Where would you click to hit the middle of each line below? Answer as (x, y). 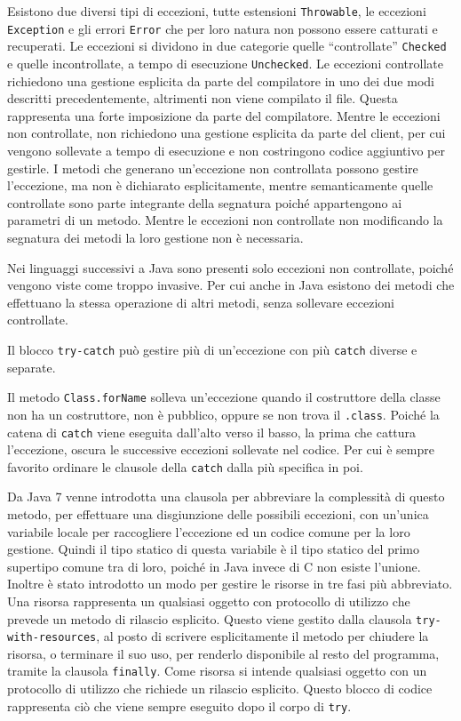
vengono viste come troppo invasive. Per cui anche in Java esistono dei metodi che (231, 285)
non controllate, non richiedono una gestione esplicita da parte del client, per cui (227, 133)
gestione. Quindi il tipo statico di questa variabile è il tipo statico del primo (213, 549)
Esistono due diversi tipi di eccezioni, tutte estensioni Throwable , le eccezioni (217, 11)
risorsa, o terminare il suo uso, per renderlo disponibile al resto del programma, (223, 653)
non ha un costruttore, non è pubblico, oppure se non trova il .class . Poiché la (223, 414)
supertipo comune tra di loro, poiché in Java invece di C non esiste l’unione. (214, 566)
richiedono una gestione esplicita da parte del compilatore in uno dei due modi (221, 80)
